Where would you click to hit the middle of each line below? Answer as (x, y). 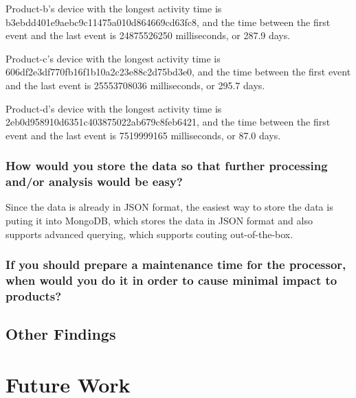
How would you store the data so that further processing (167, 166)
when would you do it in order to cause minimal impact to (171, 280)
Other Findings (61, 334)
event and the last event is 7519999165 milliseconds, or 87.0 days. (143, 135)
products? (34, 296)
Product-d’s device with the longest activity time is (114, 108)
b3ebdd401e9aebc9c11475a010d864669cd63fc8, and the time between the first (168, 22)
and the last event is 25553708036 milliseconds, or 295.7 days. (135, 85)
